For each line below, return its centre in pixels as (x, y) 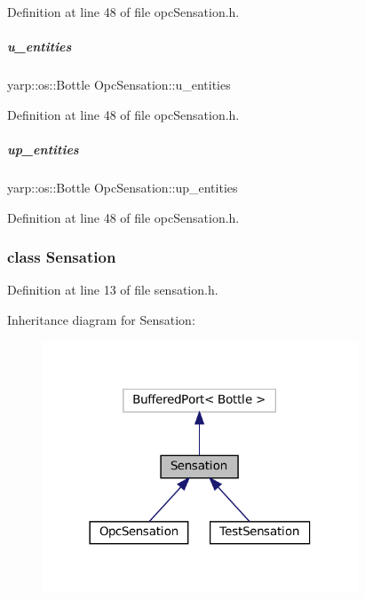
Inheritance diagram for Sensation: (101, 319)
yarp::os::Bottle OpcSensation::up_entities (123, 187)
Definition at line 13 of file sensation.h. (113, 290)
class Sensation (62, 257)
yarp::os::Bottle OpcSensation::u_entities (119, 85)
